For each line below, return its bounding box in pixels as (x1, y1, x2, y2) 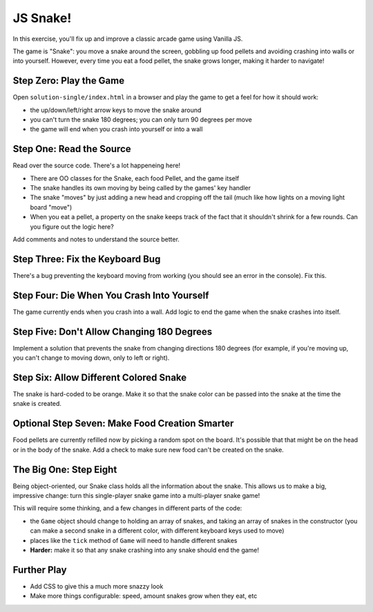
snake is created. (12, 400, 62, 408)
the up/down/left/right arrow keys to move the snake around (30, 106, 202, 114)
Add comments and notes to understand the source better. (12, 235, 180, 243)
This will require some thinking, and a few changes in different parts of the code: (12, 504, 242, 512)
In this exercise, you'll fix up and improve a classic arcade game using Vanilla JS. (12, 35, 243, 43)
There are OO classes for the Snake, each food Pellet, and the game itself (30, 174, 240, 183)
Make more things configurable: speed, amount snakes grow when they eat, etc (30, 592, 258, 600)
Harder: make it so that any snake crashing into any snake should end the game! (30, 546, 259, 554)
